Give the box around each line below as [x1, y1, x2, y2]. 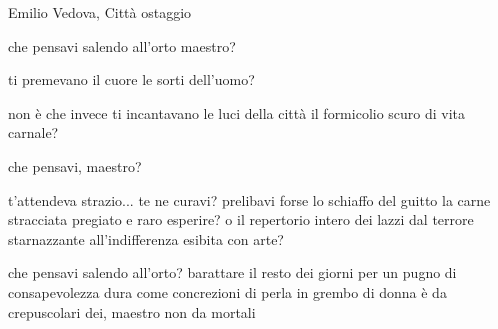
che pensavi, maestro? [8, 155, 142, 176]
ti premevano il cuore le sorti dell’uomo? [8, 69, 255, 90]
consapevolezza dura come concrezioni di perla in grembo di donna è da [8, 281, 447, 302]
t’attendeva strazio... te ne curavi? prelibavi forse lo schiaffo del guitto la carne [8, 189, 491, 210]
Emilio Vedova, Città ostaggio [8, 2, 192, 22]
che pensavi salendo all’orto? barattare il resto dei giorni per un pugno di [8, 262, 457, 283]
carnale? [8, 122, 59, 143]
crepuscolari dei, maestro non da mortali [8, 301, 256, 322]
